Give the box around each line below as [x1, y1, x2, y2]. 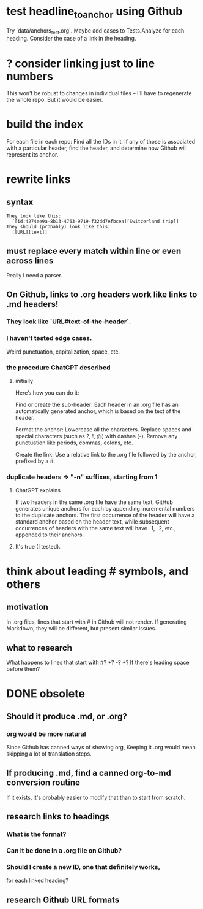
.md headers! [6, 299, 59, 309]
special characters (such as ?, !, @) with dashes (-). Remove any [15, 432, 178, 439]
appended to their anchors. [15, 531, 84, 538]
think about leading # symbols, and [6, 565, 189, 578]
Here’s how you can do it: [15, 389, 79, 396]
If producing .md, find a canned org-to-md [6, 768, 171, 778]
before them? [6, 665, 40, 673]
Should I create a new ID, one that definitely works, [6, 862, 161, 871]
